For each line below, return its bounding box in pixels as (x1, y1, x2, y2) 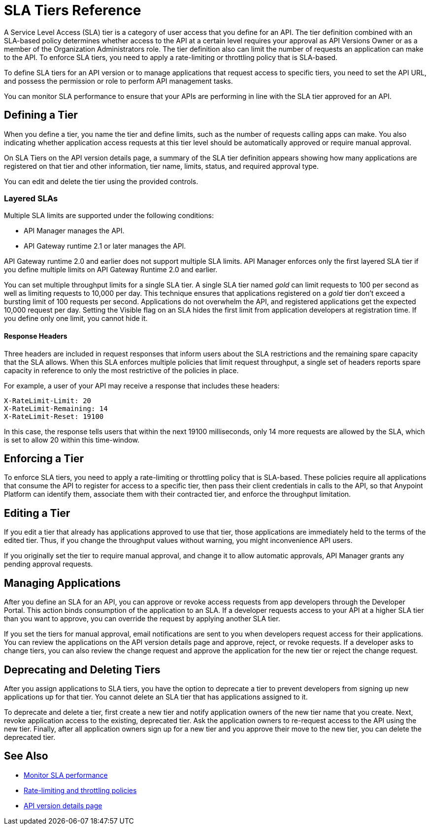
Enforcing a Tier (4, 452, 84, 465)
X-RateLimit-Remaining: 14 (4, 404, 108, 413)
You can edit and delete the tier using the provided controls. (4, 177, 198, 186)
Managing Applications (4, 576, 121, 589)
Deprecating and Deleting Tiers (4, 663, 161, 676)
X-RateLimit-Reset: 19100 (4, 412, 104, 420)
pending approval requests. (4, 560, 93, 569)
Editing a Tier (4, 507, 70, 519)
